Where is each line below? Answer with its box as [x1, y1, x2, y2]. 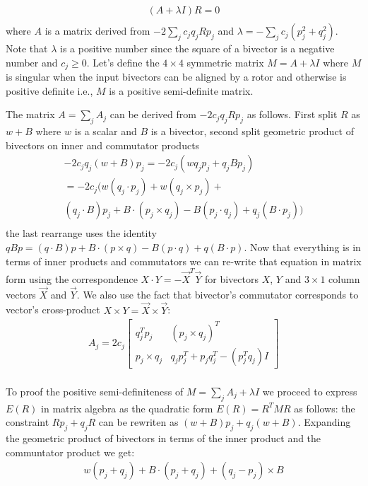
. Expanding [297, 415, 351, 429]
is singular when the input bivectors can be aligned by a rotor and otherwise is [6, 69, 347, 84]
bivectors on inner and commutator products [6, 137, 200, 152]
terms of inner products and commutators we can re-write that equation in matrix [6, 253, 362, 268]
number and [6, 54, 58, 69]
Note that [6, 41, 48, 56]
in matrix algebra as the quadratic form [41, 400, 213, 415]
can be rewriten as [98, 415, 179, 429]
